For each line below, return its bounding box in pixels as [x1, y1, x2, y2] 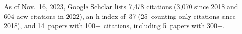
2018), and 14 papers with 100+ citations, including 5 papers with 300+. [4, 20, 225, 31]
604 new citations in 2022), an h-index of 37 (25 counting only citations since [4, 11, 236, 21]
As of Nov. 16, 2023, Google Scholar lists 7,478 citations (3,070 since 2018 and [4, 1, 238, 11]
